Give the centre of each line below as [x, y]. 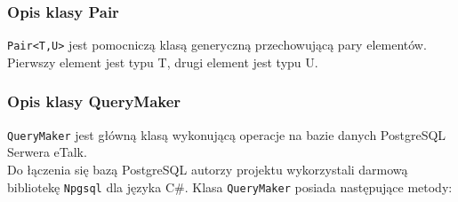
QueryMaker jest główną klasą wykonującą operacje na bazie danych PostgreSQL [227, 134]
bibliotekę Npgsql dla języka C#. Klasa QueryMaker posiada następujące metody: [230, 186]
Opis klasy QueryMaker [94, 101]
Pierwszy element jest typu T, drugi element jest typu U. [163, 62]
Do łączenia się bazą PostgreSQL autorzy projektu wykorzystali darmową [208, 169]
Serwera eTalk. [47, 152]
